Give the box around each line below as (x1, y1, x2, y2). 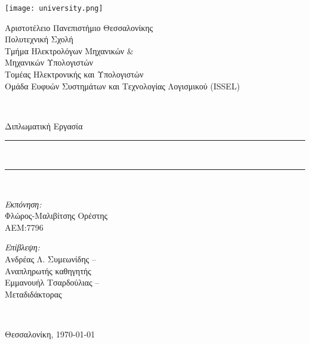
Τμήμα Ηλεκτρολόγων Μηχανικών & (5, 44, 134, 57)
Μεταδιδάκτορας (5, 287, 62, 300)
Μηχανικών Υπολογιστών (5, 56, 94, 69)
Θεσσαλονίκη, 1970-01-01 (5, 327, 95, 340)
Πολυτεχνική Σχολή (5, 33, 73, 45)
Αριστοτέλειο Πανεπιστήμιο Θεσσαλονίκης (5, 21, 153, 33)
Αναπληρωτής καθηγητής (5, 264, 91, 277)
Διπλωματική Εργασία (5, 119, 83, 132)
